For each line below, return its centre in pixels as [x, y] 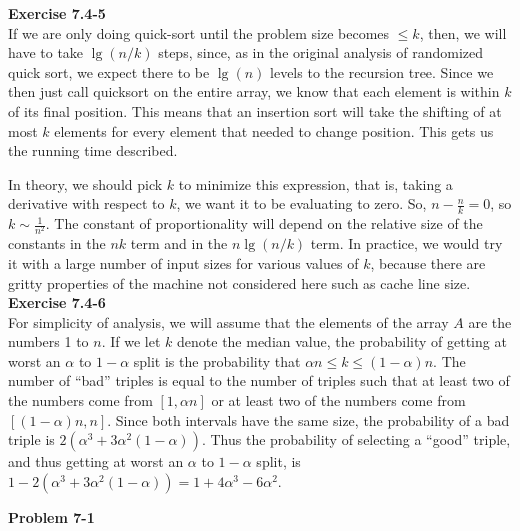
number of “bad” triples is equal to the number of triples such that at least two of [259, 380]
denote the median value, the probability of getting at [342, 341]
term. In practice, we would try [406, 243]
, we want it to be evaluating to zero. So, [301, 203]
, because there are [428, 262]
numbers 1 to [48, 341]
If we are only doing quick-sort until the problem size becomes [199, 32]
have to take [46, 52]
